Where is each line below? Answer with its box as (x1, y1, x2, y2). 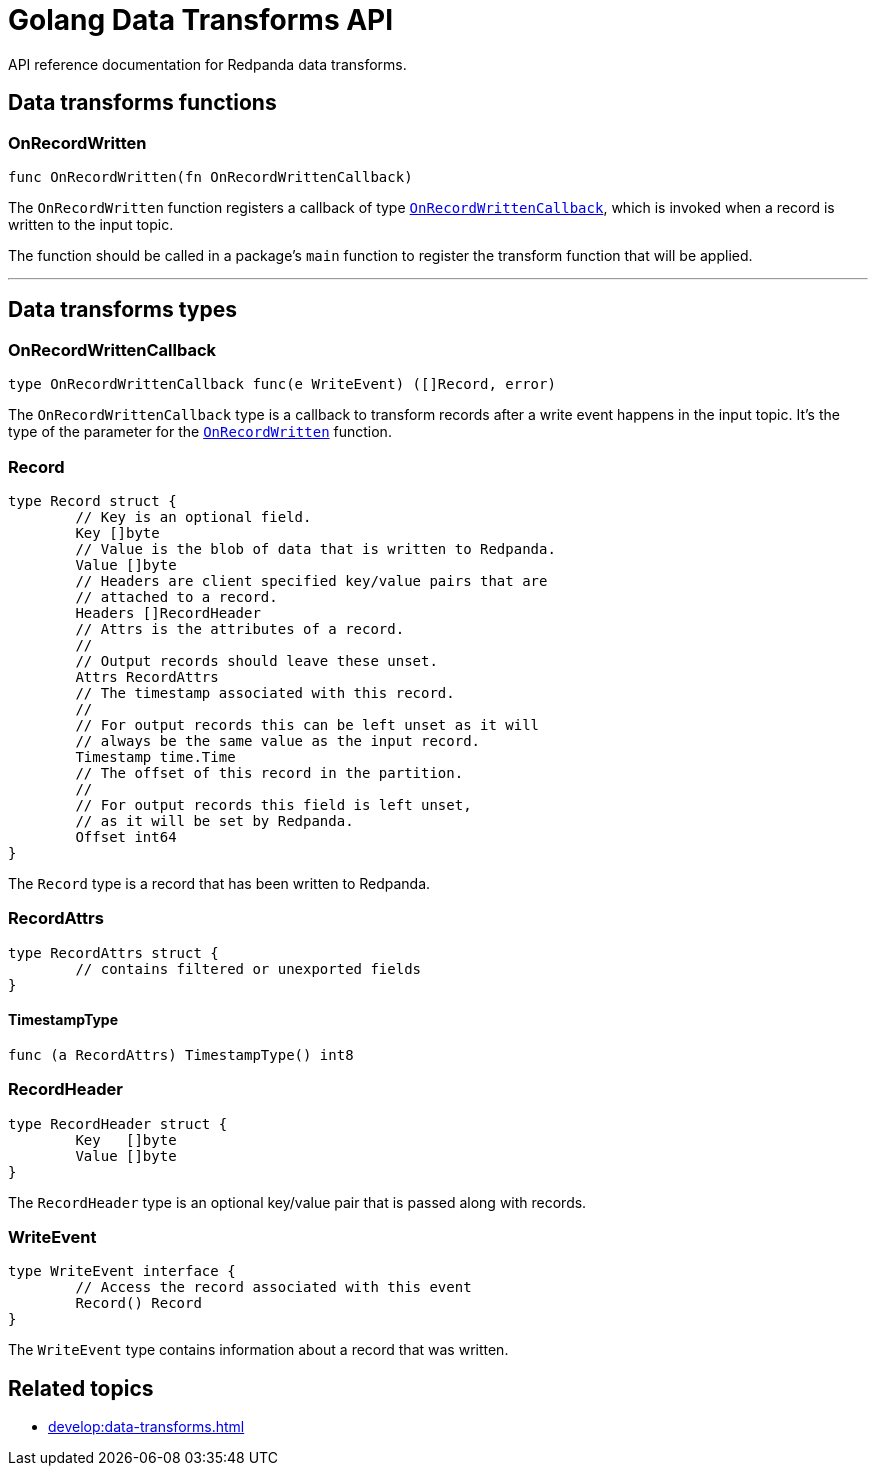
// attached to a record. (75, 588, 278, 605)
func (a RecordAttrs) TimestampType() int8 (8, 1046, 354, 1063)
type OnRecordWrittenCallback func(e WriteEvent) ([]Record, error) (8, 376, 556, 393)
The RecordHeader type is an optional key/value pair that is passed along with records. (8, 1193, 587, 1211)
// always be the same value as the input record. (75, 732, 481, 749)
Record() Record (75, 1295, 202, 1312)
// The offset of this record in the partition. (75, 764, 464, 781)
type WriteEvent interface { (8, 1263, 236, 1280)
